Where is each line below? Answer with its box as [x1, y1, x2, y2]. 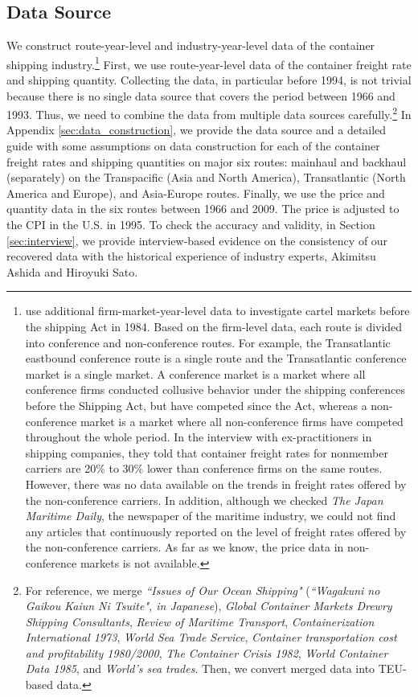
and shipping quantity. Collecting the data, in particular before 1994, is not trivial [6, 72, 412, 88]
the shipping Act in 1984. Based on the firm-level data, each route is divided [25, 318, 403, 335]
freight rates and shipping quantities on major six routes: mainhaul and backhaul [6, 153, 407, 170]
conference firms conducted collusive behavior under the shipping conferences [25, 381, 406, 398]
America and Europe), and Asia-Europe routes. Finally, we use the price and [6, 184, 385, 201]
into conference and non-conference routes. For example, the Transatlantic [25, 334, 391, 351]
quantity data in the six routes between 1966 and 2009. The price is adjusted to [6, 200, 400, 217]
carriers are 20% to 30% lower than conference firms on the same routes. [25, 460, 383, 477]
